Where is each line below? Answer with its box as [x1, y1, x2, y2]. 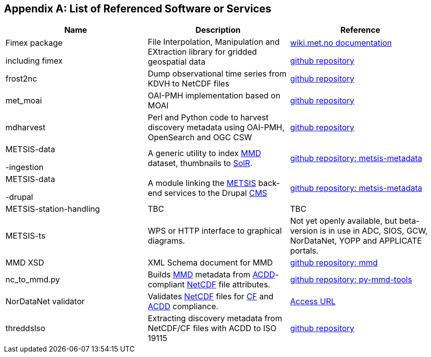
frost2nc [5, 74, 37, 84]
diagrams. [147, 236, 185, 246]
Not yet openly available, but [290, 216, 397, 226]
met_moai [5, 95, 42, 106]
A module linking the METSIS [147, 178, 256, 188]
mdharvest [5, 122, 46, 133]
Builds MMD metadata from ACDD [147, 269, 275, 280]
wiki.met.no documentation [290, 38, 392, 48]
